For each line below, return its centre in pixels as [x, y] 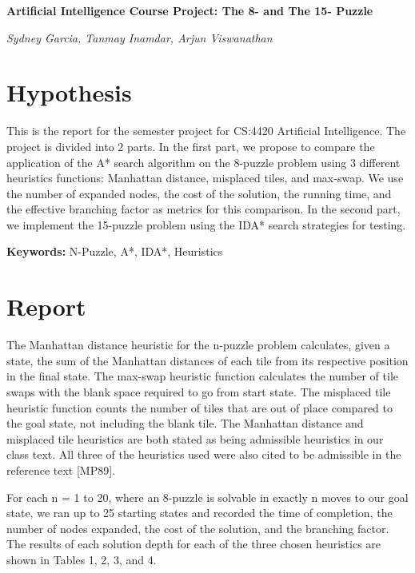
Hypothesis [69, 92]
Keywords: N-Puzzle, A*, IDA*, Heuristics [115, 251]
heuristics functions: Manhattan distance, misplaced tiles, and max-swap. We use [205, 178]
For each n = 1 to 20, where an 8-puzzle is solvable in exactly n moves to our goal [207, 497]
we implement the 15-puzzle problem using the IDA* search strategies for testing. [206, 224]
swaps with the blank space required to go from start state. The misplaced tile [199, 391]
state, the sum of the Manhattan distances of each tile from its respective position [207, 360]
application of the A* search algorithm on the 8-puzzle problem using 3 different [204, 162]
